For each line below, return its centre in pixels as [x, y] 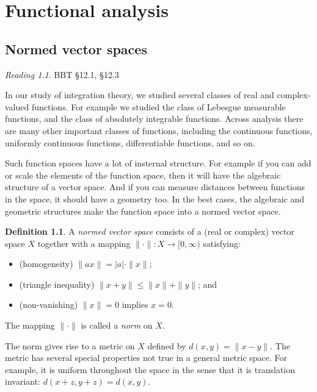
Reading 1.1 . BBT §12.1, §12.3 [62, 74]
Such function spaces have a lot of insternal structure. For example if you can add [158, 163]
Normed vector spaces [76, 48]
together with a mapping [84, 243]
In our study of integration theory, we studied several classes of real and [140, 95]
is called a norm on [117, 325]
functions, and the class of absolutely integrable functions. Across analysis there [154, 119]
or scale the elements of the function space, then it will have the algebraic [143, 175]
